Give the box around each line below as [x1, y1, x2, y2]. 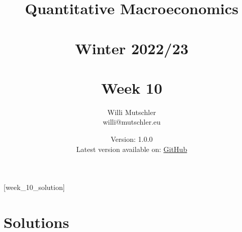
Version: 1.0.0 [110, 134, 153, 144]
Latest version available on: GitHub [76, 143, 187, 154]
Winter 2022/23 [75, 37, 189, 58]
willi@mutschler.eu [103, 117, 161, 127]
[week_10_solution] [4, 182, 65, 192]
